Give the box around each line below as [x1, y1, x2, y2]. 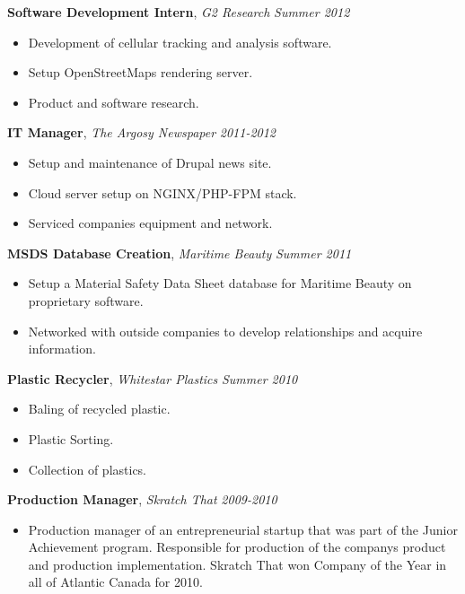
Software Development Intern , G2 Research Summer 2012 [7, 3, 350, 21]
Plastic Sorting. [28, 429, 114, 448]
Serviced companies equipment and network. [28, 214, 273, 232]
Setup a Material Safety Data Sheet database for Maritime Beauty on [28, 274, 412, 293]
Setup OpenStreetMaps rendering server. [28, 63, 253, 82]
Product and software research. [28, 92, 199, 111]
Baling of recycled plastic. [28, 399, 171, 418]
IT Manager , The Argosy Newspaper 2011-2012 [7, 123, 276, 142]
